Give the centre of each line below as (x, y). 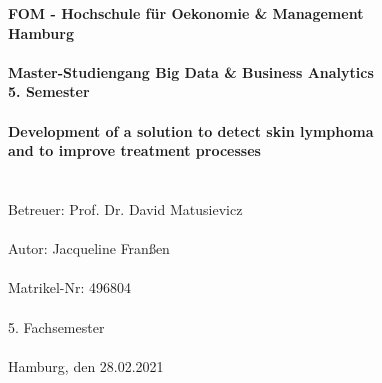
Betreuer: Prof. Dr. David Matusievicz (125, 208)
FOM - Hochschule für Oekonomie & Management (186, 13)
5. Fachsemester (56, 326)
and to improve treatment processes (134, 150)
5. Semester (49, 91)
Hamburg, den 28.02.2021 (86, 365)
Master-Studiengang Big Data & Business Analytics (191, 71)
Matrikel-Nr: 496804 (69, 287)
